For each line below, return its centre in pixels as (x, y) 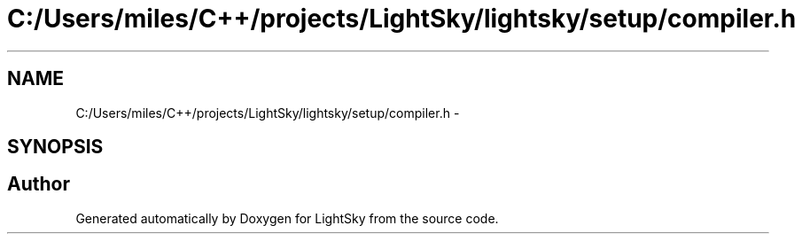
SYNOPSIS (55, 147)
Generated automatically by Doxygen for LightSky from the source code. (287, 218)
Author (39, 184)
